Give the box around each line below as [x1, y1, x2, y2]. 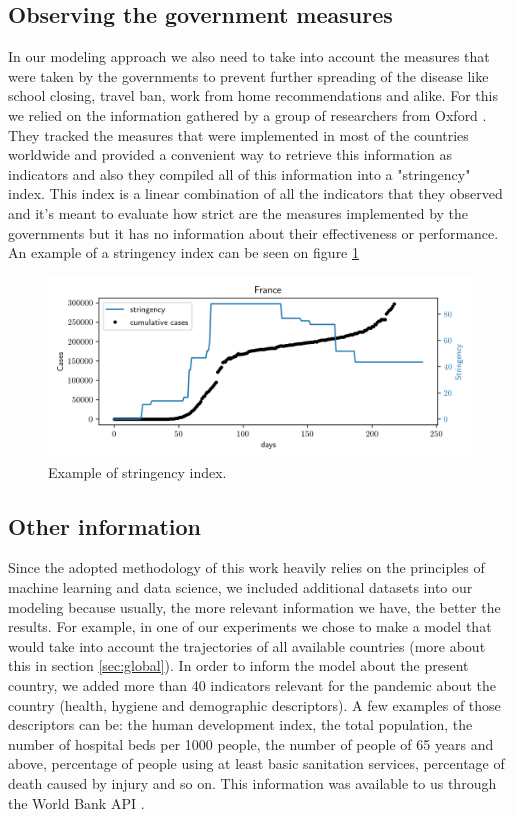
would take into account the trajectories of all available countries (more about [8, 635, 486, 656]
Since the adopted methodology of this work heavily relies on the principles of [8, 557, 485, 578]
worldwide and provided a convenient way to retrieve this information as [8, 144, 453, 165]
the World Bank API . [8, 792, 145, 813]
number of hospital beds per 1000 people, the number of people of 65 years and [8, 733, 494, 754]
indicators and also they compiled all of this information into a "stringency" [8, 163, 471, 184]
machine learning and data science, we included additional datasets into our [8, 577, 473, 598]
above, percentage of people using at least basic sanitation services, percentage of [8, 753, 505, 774]
